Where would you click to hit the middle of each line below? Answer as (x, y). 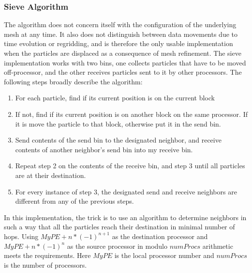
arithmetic (218, 246)
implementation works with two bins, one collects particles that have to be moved (125, 62)
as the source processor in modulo (117, 246)
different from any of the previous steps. (74, 201)
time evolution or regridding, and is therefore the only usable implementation (119, 43)
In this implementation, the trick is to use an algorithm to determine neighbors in (125, 217)
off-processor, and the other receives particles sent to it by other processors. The (123, 72)
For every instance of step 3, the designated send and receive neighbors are (126, 191)
